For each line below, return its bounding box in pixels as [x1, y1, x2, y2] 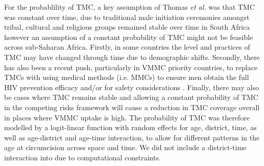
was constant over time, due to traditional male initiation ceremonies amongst [4, 11, 250, 22]
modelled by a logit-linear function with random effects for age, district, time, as [4, 122, 257, 133]
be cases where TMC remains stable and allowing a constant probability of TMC [4, 92, 258, 102]
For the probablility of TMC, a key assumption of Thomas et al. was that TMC [4, 2, 255, 12]
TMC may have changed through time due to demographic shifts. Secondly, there [4, 51, 260, 62]
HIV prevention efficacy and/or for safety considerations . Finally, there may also [4, 81, 259, 92]
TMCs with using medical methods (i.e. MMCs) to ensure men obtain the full [4, 72, 249, 82]
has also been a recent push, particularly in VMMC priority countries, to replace [4, 61, 258, 72]
